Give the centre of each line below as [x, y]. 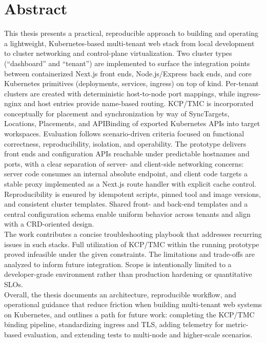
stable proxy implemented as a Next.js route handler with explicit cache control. [130, 184]
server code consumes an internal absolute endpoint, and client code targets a [126, 174]
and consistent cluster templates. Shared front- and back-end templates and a [126, 204]
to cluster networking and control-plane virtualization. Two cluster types [118, 53]
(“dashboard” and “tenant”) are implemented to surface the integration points [127, 63]
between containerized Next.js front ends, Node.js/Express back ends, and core [128, 73]
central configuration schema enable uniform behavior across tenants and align [127, 214]
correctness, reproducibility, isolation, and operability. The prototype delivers [125, 143]
